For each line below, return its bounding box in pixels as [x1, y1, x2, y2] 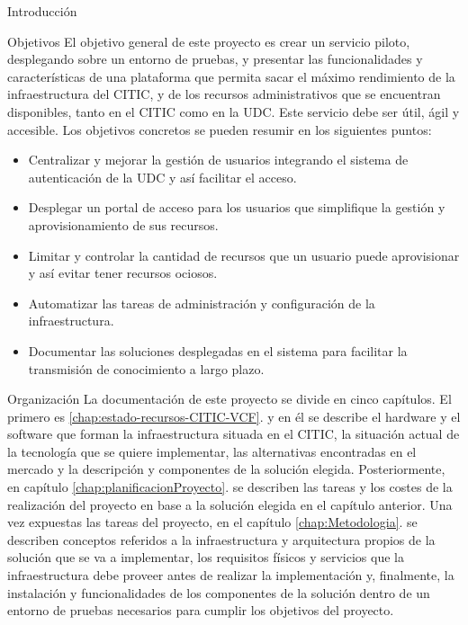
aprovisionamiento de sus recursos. [28, 215, 219, 234]
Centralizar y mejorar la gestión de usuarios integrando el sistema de [28, 150, 409, 169]
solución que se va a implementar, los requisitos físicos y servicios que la [7, 548, 404, 567]
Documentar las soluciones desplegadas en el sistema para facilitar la [28, 341, 408, 360]
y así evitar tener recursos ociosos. [28, 263, 218, 282]
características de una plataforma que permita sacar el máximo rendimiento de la [7, 67, 455, 85]
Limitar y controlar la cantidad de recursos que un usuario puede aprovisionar [28, 246, 460, 264]
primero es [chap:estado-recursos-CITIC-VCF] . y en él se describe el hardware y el [7, 406, 461, 425]
